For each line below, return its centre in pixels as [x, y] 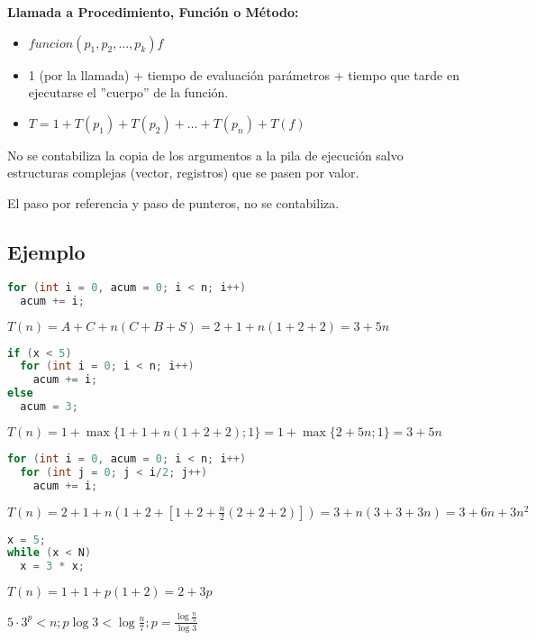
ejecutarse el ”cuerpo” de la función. [128, 92]
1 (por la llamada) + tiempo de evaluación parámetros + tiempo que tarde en [244, 74]
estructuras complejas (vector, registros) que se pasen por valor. [183, 173]
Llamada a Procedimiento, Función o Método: [153, 12]
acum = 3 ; [49, 407]
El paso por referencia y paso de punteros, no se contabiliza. [173, 202]
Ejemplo [46, 251]
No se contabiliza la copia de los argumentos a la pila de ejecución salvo [205, 155]
